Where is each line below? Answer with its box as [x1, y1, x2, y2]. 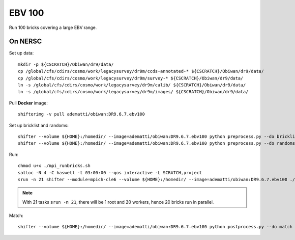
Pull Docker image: [9, 100, 48, 106]
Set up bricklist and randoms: [9, 122, 69, 128]
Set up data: [9, 50, 34, 56]
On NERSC [9, 37, 42, 46]
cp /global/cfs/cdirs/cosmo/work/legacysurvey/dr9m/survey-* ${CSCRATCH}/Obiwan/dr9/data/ [18, 75, 243, 81]
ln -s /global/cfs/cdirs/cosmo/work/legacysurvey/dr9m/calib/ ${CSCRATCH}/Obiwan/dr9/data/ [18, 82, 246, 88]
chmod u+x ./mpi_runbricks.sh [18, 163, 91, 169]
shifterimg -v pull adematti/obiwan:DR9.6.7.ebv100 [18, 111, 145, 117]
